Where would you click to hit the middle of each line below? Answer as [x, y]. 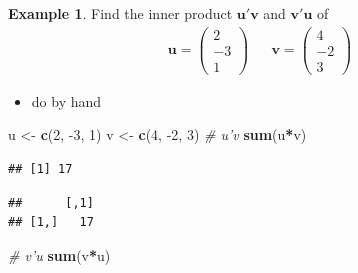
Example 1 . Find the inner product [120, 13]
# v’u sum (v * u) [59, 254]
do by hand [66, 100]
